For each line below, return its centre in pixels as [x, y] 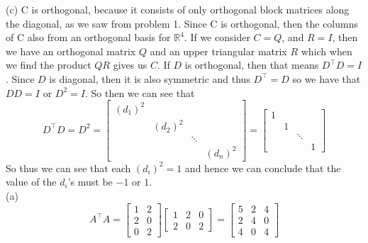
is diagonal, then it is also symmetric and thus [150, 78]
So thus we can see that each [68, 168]
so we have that [327, 78]
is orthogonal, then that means [252, 65]
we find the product [49, 65]
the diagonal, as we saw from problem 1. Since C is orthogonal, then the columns [182, 23]
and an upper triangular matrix [218, 51]
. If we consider [217, 37]
